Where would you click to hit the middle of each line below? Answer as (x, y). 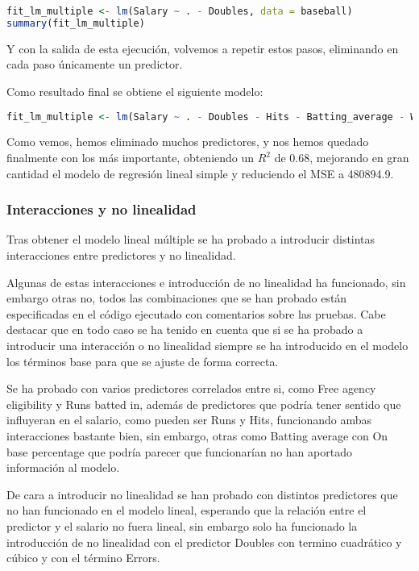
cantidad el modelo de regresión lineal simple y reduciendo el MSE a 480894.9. (200, 173)
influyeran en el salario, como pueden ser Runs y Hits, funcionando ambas (189, 420)
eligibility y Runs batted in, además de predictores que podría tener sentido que (204, 404)
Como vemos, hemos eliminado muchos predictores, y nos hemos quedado (188, 142)
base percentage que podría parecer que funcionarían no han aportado (179, 451)
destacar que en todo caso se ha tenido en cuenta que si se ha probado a (185, 329)
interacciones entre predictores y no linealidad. (121, 255)
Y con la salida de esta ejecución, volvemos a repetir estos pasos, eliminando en (203, 48)
